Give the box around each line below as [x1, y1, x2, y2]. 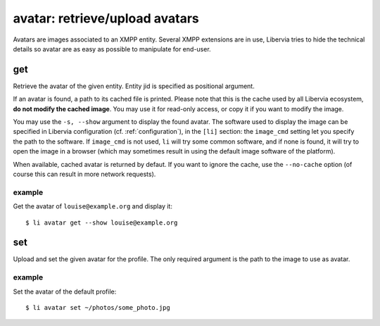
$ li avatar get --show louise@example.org [25, 218, 178, 227]
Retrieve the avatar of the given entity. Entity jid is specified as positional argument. [13, 82, 255, 90]
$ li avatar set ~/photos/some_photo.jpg [25, 303, 170, 311]
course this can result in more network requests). [13, 170, 156, 178]
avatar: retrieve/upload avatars [13, 11, 200, 26]
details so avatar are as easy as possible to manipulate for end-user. [13, 44, 211, 53]
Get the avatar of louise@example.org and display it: [13, 202, 172, 211]
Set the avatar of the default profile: [13, 287, 117, 296]
